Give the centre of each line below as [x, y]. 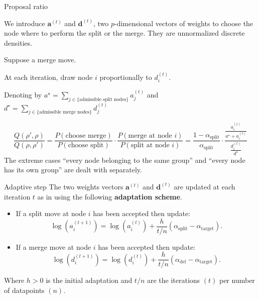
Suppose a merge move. [40, 60]
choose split [86, 145]
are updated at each [205, 186]
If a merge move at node [53, 246]
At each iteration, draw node [48, 77]
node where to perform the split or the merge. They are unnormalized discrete [124, 33]
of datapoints [24, 290]
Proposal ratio [26, 6]
